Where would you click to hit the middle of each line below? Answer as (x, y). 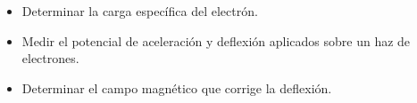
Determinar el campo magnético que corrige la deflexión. (177, 87)
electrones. (50, 58)
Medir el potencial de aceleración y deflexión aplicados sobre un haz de (216, 40)
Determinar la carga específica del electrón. (140, 11)
